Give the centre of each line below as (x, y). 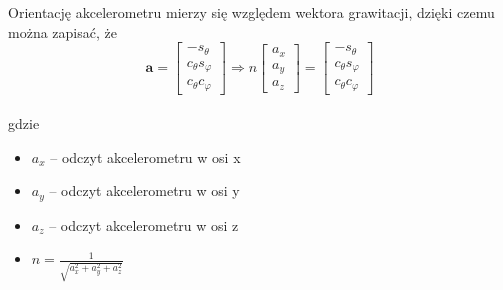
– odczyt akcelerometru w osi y (144, 190)
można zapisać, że (62, 31)
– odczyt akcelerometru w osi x (145, 156)
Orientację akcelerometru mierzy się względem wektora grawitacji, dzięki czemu (251, 12)
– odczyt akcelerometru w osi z (144, 224)
